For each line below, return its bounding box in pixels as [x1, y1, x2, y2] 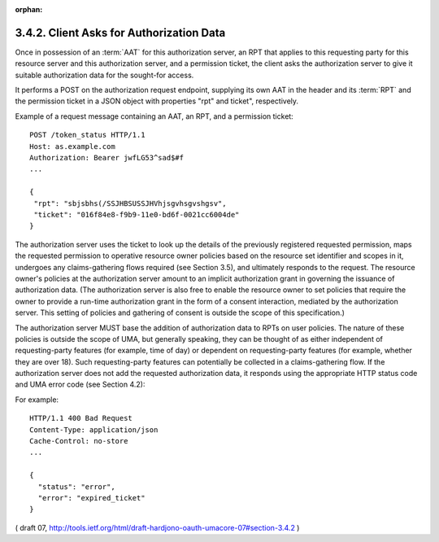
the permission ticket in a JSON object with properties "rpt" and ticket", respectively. [15, 96, 299, 106]
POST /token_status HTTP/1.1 [29, 130, 146, 140]
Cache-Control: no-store [29, 436, 128, 446]
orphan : [15, 5, 43, 14]
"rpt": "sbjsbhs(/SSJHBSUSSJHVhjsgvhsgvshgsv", [33, 199, 227, 208]
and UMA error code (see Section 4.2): [15, 379, 146, 390]
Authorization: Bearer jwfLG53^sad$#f [29, 153, 185, 163]
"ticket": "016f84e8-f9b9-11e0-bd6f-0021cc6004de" [33, 210, 240, 219]
